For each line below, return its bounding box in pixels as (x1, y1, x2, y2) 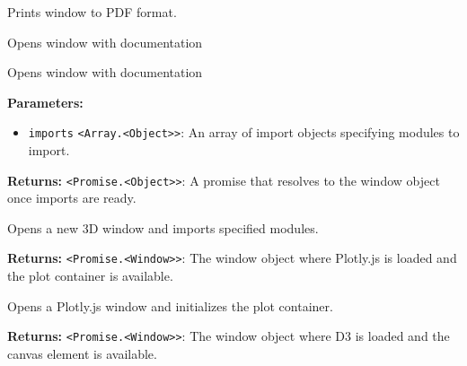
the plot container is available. (7, 266, 173, 285)
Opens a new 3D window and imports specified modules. (7, 218, 319, 237)
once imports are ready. (7, 188, 137, 207)
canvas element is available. (7, 344, 157, 362)
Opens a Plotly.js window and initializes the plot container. (7, 296, 333, 315)
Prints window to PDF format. (7, 3, 177, 21)
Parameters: (7, 92, 84, 111)
